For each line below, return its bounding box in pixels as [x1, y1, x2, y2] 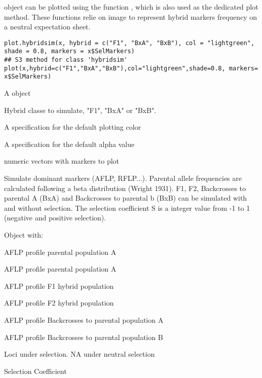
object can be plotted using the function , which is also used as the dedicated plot [4, 2, 258, 12]
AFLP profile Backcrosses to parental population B [4, 331, 163, 342]
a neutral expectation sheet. [4, 21, 91, 32]
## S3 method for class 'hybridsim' [4, 56, 128, 64]
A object [4, 88, 31, 98]
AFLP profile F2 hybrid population [4, 297, 114, 308]
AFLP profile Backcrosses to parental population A [4, 314, 164, 325]
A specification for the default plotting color [4, 122, 141, 132]
